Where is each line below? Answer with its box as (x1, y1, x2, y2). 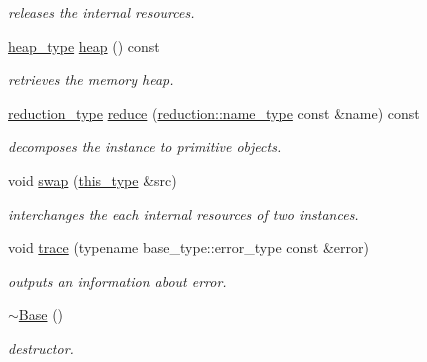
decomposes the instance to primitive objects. (8, 136, 282, 157)
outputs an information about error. (8, 270, 227, 291)
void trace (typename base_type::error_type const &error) (8, 237, 369, 258)
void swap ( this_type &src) (8, 169, 177, 190)
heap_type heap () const (8, 35, 160, 56)
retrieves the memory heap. (8, 69, 174, 90)
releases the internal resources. (8, 2, 195, 22)
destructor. (8, 337, 74, 358)
